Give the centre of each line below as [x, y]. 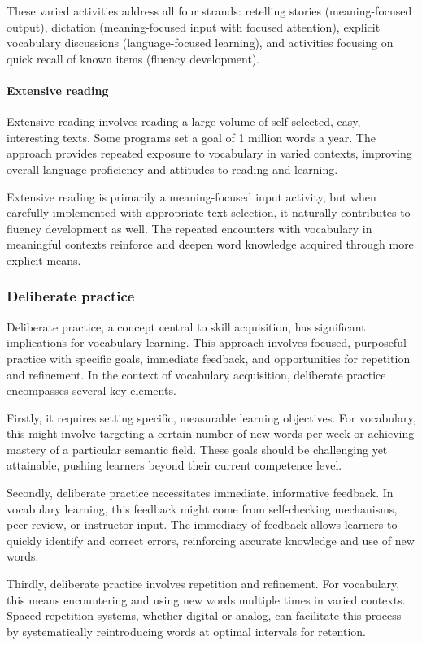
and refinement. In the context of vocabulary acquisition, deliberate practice [196, 374]
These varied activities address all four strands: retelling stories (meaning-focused [209, 11]
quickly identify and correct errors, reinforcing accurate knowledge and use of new [211, 540]
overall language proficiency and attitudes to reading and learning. [172, 169]
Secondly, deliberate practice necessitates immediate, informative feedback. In [200, 493]
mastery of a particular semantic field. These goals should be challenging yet [197, 449]
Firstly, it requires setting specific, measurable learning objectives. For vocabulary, [211, 417]
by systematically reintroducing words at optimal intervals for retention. [186, 631]
